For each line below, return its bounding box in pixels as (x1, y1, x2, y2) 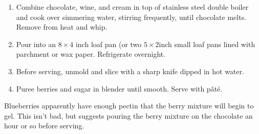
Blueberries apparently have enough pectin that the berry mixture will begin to (4, 100, 254, 111)
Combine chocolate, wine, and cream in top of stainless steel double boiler (16, 2, 249, 12)
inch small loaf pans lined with (159, 38, 255, 49)
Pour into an (16, 38, 56, 49)
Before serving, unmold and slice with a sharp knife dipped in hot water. (16, 65, 244, 76)
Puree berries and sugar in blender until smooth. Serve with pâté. (16, 83, 223, 94)
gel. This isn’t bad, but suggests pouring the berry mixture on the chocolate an (4, 110, 253, 121)
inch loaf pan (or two (75, 38, 142, 49)
